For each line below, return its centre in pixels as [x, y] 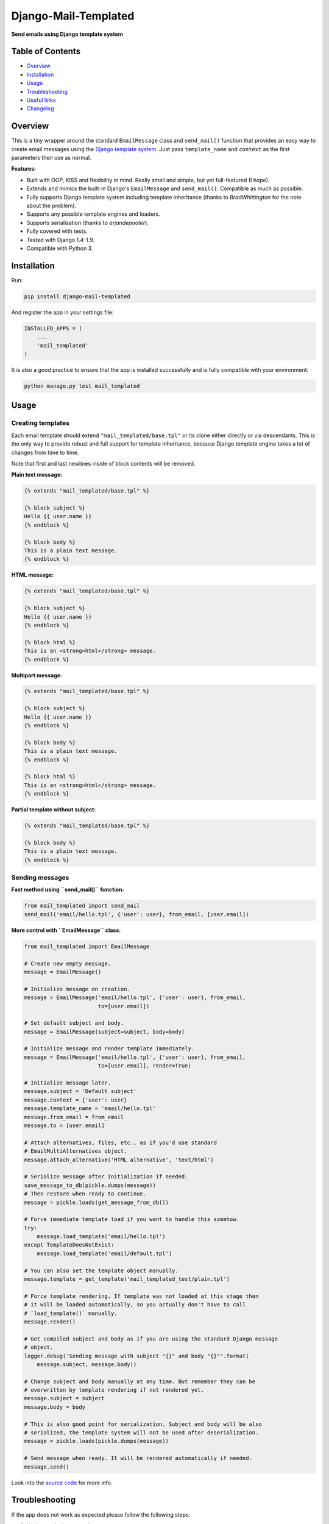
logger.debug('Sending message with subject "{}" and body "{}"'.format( [136, 1356]
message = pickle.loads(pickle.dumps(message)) [96, 1441]
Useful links [41, 100]
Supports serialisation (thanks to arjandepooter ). [88, 223]
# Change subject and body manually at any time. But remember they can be [140, 1381]
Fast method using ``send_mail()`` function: [68, 889]
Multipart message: [37, 675]
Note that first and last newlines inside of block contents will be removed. [103, 463]
